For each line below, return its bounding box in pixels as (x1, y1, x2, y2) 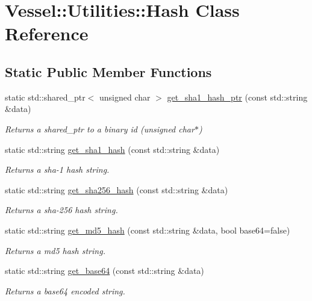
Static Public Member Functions (5, 62, 212, 81)
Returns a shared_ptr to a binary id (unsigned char (5, 122, 195, 135)
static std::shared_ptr (5, 90, 86, 103)
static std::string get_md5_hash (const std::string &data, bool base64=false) (5, 223, 290, 236)
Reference (5, 21, 89, 46)
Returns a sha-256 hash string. (5, 203, 118, 216)
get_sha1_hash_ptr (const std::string (167, 90, 308, 103)
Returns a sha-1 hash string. (5, 163, 110, 176)
